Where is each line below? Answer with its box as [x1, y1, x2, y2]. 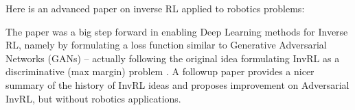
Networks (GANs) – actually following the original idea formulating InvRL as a [5, 51, 340, 65]
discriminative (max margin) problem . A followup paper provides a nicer [5, 64, 314, 79]
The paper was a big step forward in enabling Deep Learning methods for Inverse [5, 24, 348, 38]
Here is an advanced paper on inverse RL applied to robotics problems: [5, 1, 305, 15]
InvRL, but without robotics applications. [5, 91, 181, 105]
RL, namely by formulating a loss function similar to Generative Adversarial [5, 38, 327, 52]
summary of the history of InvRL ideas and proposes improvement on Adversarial [5, 77, 350, 92]
